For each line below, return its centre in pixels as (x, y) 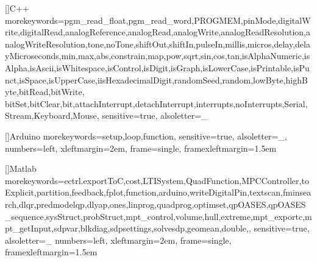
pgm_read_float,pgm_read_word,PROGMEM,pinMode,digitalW (187, 20)
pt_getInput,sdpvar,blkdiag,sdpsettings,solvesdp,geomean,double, (127, 228)
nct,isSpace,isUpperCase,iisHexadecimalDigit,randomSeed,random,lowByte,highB (156, 80)
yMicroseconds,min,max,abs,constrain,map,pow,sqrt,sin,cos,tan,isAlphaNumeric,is (158, 56)
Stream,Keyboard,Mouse (51, 115)
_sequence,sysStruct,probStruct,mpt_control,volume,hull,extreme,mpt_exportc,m (158, 216)
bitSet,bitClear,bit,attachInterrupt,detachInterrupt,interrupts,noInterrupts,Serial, (156, 103)
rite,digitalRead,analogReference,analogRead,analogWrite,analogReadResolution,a (158, 32)
